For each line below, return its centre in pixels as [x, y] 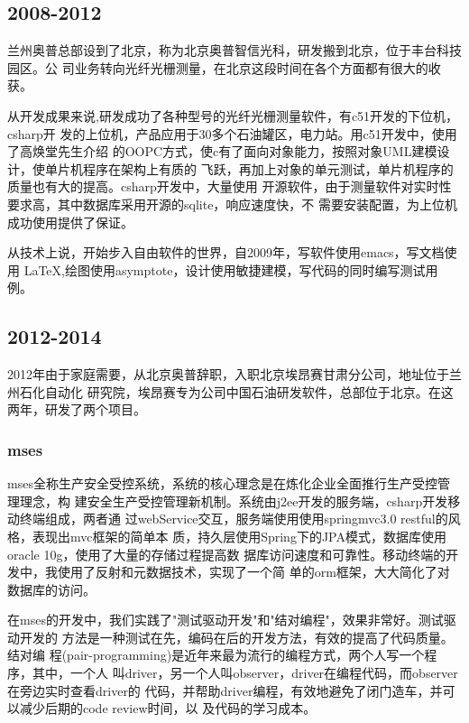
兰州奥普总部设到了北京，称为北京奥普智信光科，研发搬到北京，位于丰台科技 [234, 50]
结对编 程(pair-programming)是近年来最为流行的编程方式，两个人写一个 [216, 655]
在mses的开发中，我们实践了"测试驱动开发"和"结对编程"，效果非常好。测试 [225, 620]
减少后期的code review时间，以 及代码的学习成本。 [168, 708]
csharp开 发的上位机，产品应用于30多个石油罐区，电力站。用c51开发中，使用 [232, 133]
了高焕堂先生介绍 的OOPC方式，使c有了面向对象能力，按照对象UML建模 [222, 151]
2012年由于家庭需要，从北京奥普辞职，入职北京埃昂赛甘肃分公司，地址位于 [228, 374]
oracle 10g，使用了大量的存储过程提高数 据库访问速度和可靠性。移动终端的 [227, 554]
